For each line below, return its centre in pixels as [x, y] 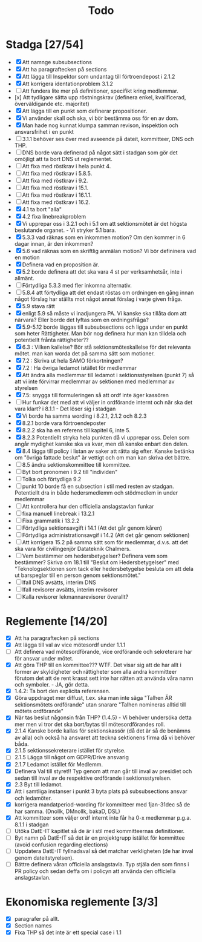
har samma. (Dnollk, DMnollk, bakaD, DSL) [67, 811]
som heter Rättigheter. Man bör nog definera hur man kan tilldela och [100, 333]
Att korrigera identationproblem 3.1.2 [67, 84]
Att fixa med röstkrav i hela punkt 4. [67, 166]
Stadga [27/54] [45, 44]
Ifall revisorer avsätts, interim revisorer [70, 589]
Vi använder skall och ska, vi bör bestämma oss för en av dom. [100, 118]
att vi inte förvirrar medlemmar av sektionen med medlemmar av [94, 381]
